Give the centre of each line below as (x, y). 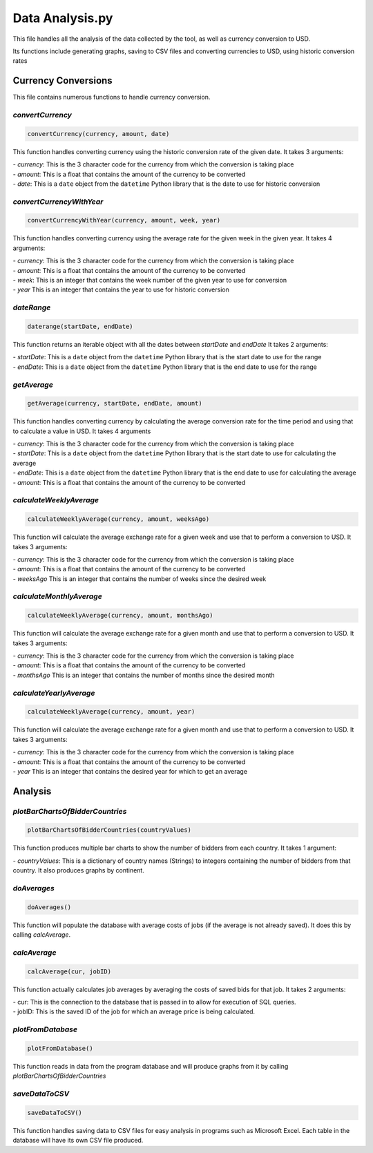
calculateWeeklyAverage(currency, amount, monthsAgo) (120, 616)
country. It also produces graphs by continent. (78, 870)
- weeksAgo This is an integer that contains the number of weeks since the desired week (140, 579)
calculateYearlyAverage (54, 693)
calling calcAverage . (42, 935)
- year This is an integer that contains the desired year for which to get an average (130, 771)
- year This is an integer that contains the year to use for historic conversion (121, 289)
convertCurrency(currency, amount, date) (98, 134)
